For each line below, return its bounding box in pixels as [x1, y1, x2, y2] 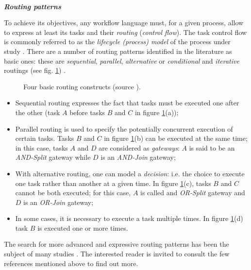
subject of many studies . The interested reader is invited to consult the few [4, 249, 230, 259]
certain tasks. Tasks [15, 133, 74, 143]
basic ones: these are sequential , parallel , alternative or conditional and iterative [4, 55, 239, 66]
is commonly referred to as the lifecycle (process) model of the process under [4, 36, 231, 47]
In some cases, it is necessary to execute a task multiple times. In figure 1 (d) [15, 213, 243, 223]
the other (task [15, 107, 60, 117]
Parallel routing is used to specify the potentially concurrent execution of [15, 123, 233, 134]
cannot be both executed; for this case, [15, 187, 131, 198]
